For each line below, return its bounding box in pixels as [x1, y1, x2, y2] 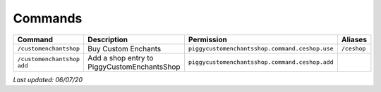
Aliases [341, 34, 367, 44]
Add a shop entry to [87, 53, 154, 63]
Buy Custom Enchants [87, 44, 162, 53]
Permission [188, 34, 227, 44]
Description [87, 34, 128, 44]
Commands [13, 11, 83, 26]
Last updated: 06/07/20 [13, 75, 83, 84]
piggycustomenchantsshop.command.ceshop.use [188, 45, 334, 53]
